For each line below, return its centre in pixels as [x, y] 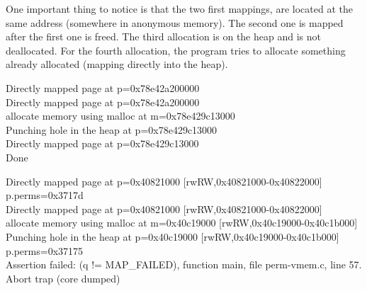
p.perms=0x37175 [45, 250]
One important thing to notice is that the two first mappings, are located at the [179, 8]
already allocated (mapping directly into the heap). [117, 64]
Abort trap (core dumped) [63, 278]
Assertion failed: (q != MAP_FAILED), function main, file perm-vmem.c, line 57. [184, 264]
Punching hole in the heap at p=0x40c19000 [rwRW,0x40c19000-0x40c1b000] [173, 236]
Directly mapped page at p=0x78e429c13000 [102, 143]
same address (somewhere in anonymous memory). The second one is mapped [175, 22]
